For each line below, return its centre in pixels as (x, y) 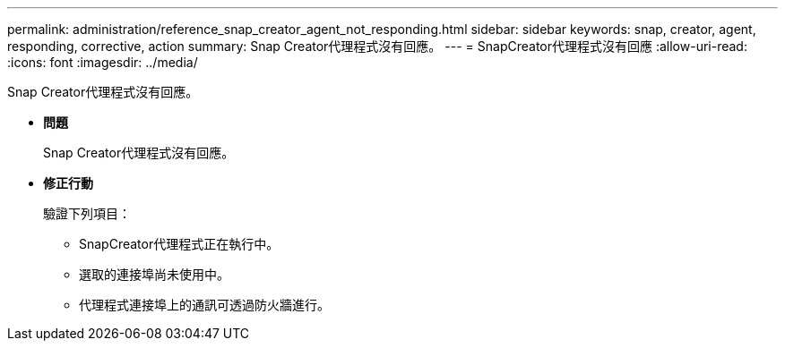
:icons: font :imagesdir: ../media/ (103, 62)
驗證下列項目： (87, 213)
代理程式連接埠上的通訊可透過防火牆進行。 (204, 305)
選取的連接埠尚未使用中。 (154, 274)
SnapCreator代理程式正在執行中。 (179, 244)
